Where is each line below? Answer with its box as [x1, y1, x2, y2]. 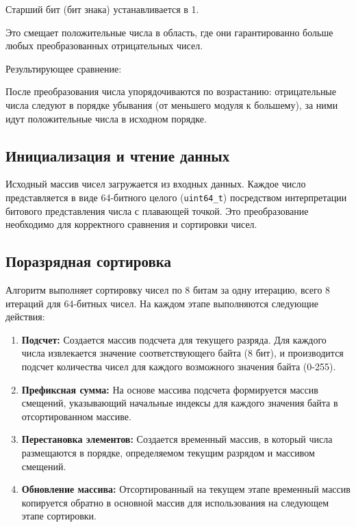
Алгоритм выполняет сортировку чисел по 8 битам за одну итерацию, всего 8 [5, 283, 331, 296]
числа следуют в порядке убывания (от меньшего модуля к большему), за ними [5, 97, 338, 112]
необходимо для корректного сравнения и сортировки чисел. [5, 217, 257, 231]
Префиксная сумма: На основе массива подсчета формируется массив [21, 382, 318, 396]
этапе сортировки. [21, 509, 97, 523]
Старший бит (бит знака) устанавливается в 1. [5, 2, 199, 16]
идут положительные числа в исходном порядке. [5, 111, 207, 125]
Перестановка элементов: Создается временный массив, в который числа [21, 432, 333, 446]
